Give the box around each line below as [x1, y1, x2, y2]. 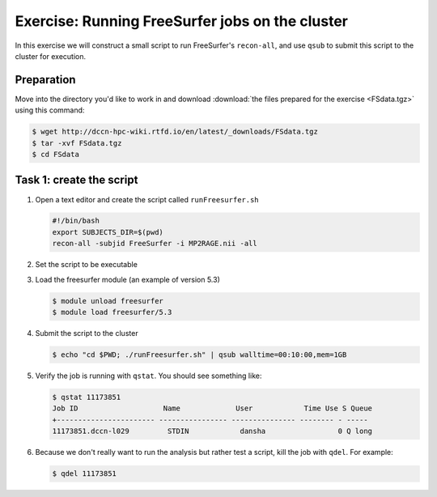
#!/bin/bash [52, 216, 100, 226]
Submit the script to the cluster [35, 329, 138, 338]
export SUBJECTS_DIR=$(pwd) [52, 227, 163, 236]
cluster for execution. [15, 51, 87, 61]
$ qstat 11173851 [52, 393, 121, 401]
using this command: [15, 105, 85, 115]
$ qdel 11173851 [52, 469, 117, 478]
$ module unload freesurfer [52, 296, 163, 305]
